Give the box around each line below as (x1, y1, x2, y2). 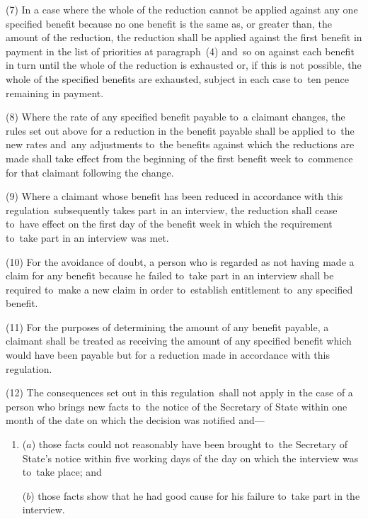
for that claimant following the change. (6, 164, 174, 179)
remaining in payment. (6, 85, 104, 100)
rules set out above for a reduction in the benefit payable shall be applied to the (6, 123, 355, 138)
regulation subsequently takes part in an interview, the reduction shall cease (6, 202, 338, 217)
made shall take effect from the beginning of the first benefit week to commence (6, 150, 353, 165)
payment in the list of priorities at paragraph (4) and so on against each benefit (6, 43, 355, 58)
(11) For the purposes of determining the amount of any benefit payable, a (6, 319, 329, 334)
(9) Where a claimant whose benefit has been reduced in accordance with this (6, 189, 343, 203)
